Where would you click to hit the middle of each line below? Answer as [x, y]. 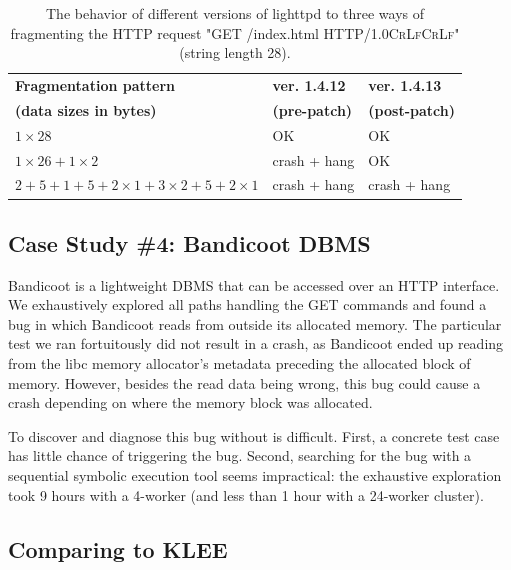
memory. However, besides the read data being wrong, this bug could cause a [244, 382]
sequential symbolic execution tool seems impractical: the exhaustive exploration [255, 475]
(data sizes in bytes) [86, 109]
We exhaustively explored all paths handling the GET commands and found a [247, 304]
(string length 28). [235, 52]
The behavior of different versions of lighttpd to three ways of [234, 13]
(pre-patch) [312, 109]
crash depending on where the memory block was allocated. [190, 402]
